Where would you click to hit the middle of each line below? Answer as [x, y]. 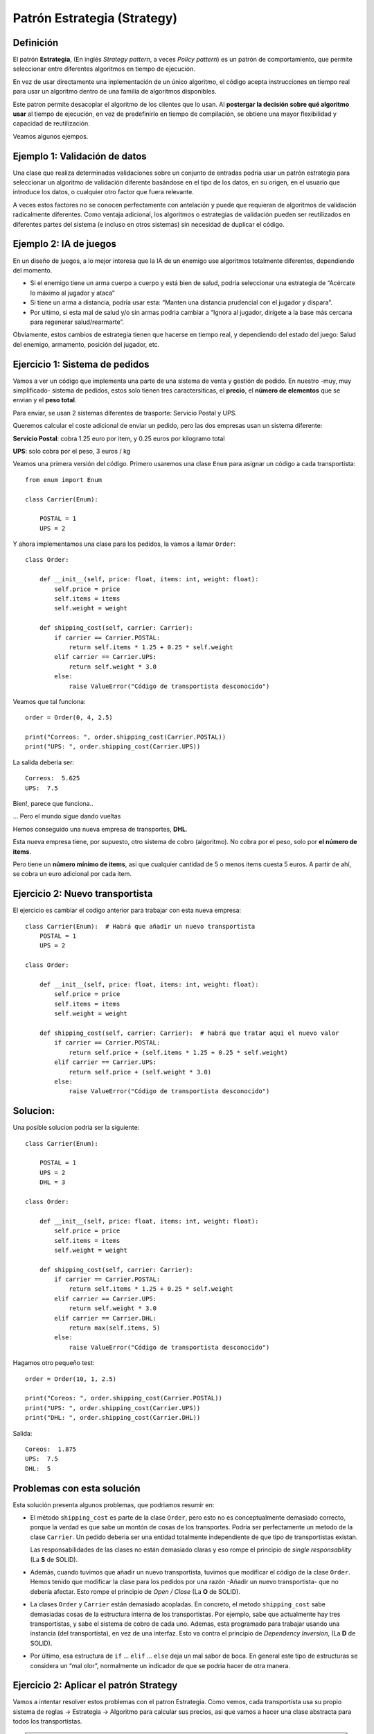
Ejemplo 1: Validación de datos [80, 156]
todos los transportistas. [47, 1722]
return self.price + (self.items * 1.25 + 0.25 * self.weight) [178, 1052]
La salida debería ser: [44, 762]
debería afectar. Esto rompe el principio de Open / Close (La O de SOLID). [135, 1591]
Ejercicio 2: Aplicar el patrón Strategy [95, 1685]
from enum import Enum [64, 480]
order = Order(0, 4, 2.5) [69, 718]
